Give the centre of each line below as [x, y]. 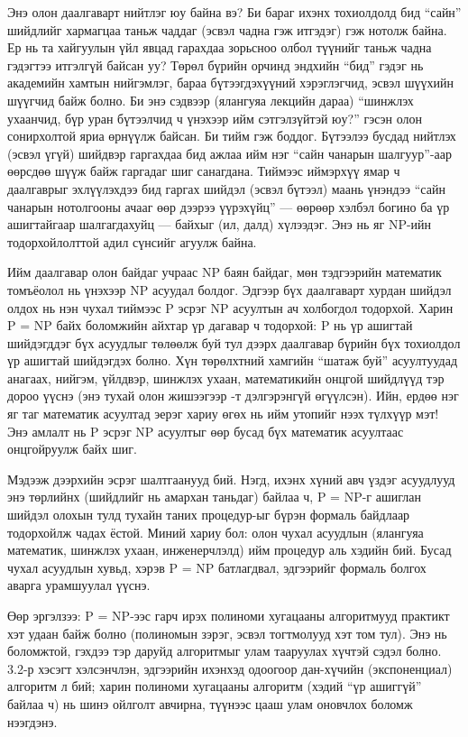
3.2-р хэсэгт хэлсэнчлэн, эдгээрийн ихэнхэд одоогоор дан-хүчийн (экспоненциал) [230, 668]
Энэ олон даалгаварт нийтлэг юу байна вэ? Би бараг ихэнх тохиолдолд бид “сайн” [234, 12]
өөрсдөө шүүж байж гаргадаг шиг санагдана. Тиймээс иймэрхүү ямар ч [204, 171]
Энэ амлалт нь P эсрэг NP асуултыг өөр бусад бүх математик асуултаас [206, 431]
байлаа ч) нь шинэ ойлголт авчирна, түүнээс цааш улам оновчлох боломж [210, 703]
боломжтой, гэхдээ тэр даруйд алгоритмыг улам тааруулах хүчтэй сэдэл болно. [225, 651]
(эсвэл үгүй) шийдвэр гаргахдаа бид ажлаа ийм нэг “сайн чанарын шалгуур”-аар [230, 153]
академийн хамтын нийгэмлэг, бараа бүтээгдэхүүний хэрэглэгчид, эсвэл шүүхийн [230, 83]
